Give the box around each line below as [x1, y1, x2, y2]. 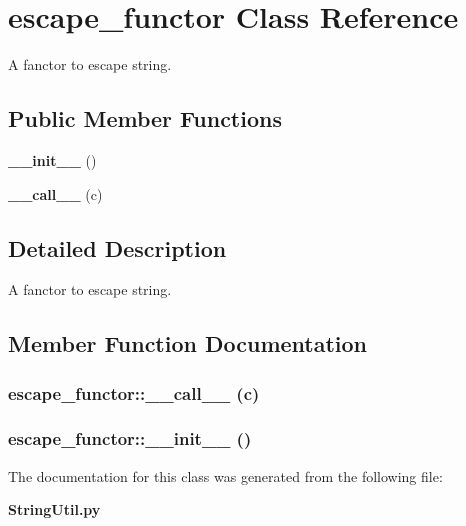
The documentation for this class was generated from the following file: [8, 465, 443, 486]
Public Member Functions [8, 103, 282, 134]
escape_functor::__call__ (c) [8, 380, 260, 405]
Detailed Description [8, 232, 227, 263]
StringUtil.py [8, 499, 101, 520]
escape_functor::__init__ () [8, 426, 252, 451]
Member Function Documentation [8, 328, 368, 359]
